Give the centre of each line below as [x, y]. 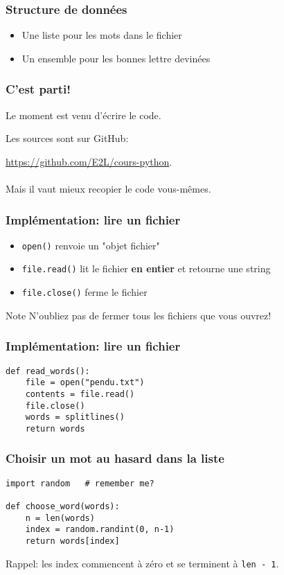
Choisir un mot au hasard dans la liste [115, 458]
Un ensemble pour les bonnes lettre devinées [116, 58]
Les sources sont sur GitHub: [67, 138]
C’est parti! [38, 89]
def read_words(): [48, 371]
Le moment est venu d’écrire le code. [83, 115]
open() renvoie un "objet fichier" [91, 245]
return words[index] [72, 541]
